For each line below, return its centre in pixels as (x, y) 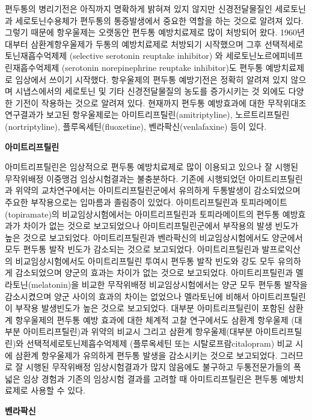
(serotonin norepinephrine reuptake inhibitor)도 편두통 (162, 67)
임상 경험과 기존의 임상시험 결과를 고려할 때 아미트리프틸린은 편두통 (151, 378)
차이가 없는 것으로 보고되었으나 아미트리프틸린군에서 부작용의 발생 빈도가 (161, 226)
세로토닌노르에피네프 (265, 56)
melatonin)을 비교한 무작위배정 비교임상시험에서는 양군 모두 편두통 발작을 (170, 285)
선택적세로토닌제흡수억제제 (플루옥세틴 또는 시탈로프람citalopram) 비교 (159, 343)
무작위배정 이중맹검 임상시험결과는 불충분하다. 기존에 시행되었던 (125, 178)
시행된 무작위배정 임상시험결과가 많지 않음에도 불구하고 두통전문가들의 (158, 367)
